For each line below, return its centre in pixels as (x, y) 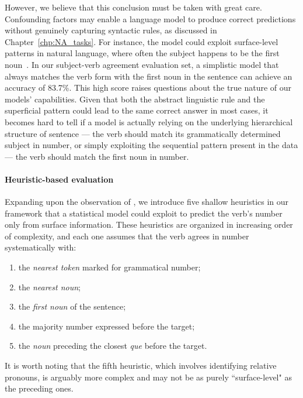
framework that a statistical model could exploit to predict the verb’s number (144, 213)
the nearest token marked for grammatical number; (109, 267)
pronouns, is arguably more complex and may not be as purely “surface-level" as (148, 377)
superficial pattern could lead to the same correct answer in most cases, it (137, 110)
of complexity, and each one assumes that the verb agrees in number (127, 236)
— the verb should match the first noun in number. (97, 156)
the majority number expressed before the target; (107, 326)
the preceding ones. (39, 388)
